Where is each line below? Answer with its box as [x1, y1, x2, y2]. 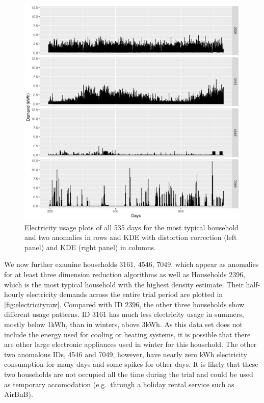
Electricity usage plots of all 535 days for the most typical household [24, 222, 239, 232]
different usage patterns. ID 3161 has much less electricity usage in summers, [4, 309, 244, 319]
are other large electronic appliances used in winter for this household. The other [4, 339, 257, 350]
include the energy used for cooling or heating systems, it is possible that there [4, 329, 251, 339]
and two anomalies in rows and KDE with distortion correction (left [24, 232, 237, 243]
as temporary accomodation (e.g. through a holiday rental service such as [4, 379, 234, 389]
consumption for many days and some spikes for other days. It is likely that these [4, 359, 258, 369]
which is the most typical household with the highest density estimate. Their [4, 279, 244, 289]
